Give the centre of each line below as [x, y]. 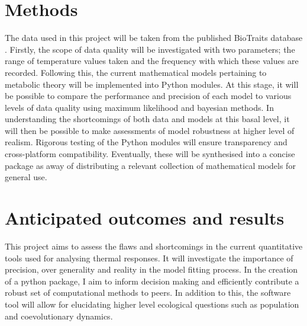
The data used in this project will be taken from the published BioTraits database [154, 38]
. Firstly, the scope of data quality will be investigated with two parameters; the [150, 49]
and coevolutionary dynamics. [59, 316]
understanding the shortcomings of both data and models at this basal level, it [147, 119]
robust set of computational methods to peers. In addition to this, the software [148, 293]
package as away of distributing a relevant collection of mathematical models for [150, 165]
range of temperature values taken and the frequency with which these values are [152, 61]
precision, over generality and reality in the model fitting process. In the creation [151, 269]
